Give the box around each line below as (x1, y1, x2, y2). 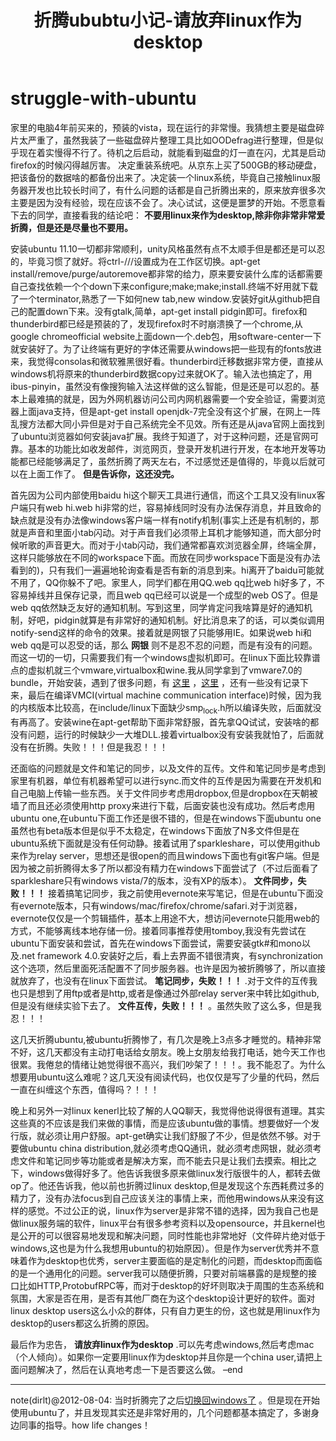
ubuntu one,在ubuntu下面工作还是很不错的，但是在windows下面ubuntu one (10, 812, 322, 824)
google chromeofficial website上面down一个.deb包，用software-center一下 (10, 330, 322, 342)
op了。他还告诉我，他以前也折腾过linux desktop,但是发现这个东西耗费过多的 (10, 1179, 325, 1191)
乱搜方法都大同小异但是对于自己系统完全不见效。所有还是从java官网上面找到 (10, 417, 325, 430)
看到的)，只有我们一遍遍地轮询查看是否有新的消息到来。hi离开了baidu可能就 (10, 564, 325, 576)
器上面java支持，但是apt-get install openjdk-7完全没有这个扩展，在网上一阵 (10, 405, 321, 417)
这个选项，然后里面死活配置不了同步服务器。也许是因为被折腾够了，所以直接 (10, 962, 326, 974)
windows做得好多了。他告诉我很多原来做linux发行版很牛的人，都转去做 (27, 1167, 321, 1179)
